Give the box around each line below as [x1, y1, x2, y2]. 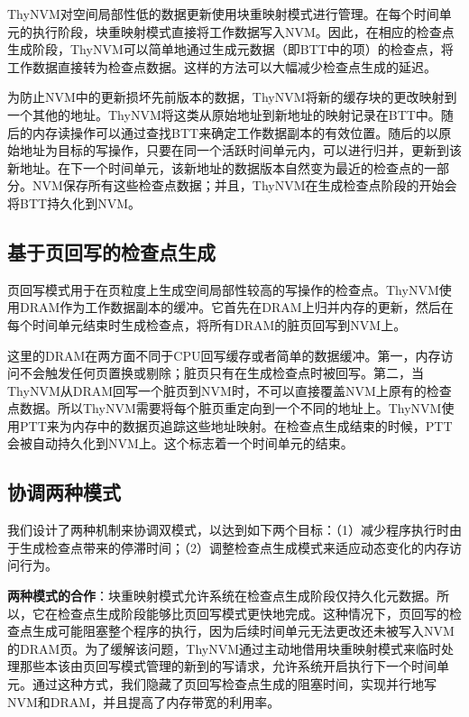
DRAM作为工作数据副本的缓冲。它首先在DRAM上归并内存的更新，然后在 [19, 298, 454, 317]
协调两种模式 [7, 478, 121, 506]
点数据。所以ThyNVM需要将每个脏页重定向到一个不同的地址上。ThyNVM [7, 399, 442, 418]
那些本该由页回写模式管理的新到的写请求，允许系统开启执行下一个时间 [19, 657, 437, 676]
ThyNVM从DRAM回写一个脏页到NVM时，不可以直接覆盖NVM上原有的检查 [7, 381, 452, 400]
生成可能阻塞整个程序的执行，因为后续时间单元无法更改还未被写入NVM [32, 621, 455, 640]
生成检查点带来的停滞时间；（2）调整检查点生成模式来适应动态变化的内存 [19, 538, 449, 556]
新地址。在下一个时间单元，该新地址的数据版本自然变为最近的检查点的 [7, 158, 424, 177]
